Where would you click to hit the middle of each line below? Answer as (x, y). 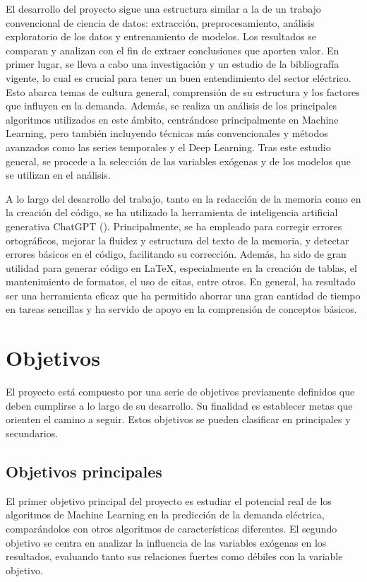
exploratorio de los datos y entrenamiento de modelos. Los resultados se (161, 36)
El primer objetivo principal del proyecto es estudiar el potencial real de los (169, 500)
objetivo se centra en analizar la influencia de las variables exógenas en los (166, 542)
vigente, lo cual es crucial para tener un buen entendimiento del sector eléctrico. (179, 77)
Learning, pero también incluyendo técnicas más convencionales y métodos (167, 133)
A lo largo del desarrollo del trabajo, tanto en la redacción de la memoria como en (183, 198)
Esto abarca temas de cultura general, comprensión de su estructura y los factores (183, 91)
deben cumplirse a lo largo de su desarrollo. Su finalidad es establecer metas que (179, 405)
